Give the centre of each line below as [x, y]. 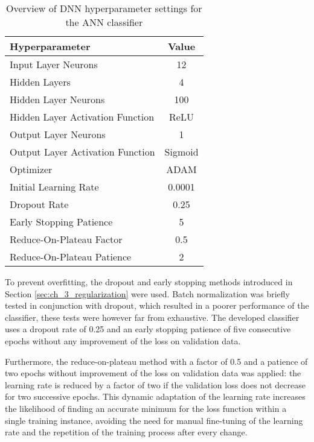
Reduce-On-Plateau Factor [66, 239]
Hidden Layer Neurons [57, 99]
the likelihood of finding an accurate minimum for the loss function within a [146, 408]
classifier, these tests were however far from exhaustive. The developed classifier [152, 317]
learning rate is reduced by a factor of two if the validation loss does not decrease [155, 384]
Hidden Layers [40, 82]
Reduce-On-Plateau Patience [71, 257]
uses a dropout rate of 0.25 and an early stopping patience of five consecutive [148, 329]
